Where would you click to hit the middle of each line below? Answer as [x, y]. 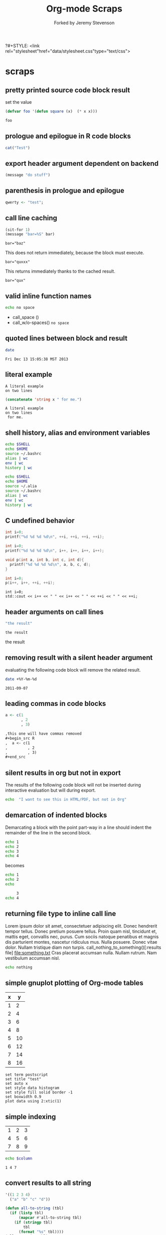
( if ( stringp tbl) [33, 1222]
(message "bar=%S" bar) [30, 234]
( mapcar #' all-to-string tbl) [50, 1218]
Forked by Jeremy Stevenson [84, 23]
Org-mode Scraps [84, 9]
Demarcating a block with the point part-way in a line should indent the [78, 827]
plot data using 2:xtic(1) [33, 1101]
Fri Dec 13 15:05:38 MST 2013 [37, 359]
